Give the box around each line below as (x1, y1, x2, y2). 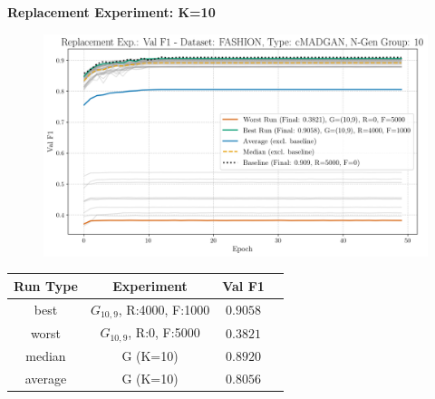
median (25, 346, 66, 365)
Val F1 (222, 276, 265, 295)
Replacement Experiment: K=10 (7, 3, 216, 21)
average (24, 368, 67, 387)
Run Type (14, 276, 78, 295)
